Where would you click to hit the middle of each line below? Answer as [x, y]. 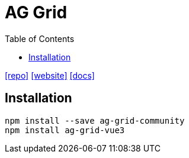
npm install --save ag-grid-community [95, 120]
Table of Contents [40, 38]
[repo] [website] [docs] [50, 75]
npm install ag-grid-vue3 [65, 130]
